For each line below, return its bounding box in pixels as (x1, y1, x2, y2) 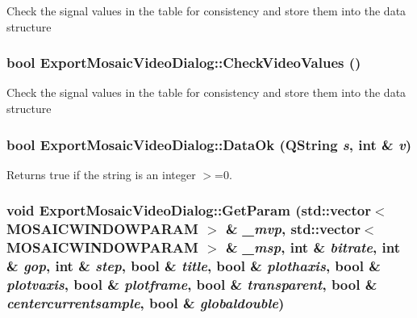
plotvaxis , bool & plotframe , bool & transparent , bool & (6, 274, 377, 295)
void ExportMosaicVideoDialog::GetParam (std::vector (6, 200, 371, 220)
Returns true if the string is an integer (6, 165, 196, 182)
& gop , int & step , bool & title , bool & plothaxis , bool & (6, 256, 381, 276)
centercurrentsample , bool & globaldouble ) (6, 292, 285, 312)
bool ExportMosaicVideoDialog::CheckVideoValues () (6, 52, 361, 73)
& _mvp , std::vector (226, 219, 361, 239)
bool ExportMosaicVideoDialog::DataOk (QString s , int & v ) (6, 134, 411, 154)
